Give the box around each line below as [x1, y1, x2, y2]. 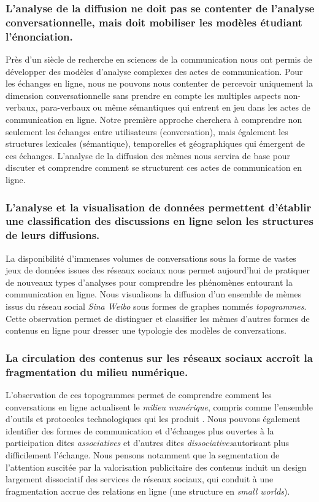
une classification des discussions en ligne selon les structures [6, 213, 313, 229]
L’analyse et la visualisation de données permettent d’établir [6, 199, 312, 214]
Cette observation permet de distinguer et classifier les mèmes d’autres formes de [6, 312, 310, 324]
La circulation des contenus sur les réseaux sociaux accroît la [6, 350, 313, 365]
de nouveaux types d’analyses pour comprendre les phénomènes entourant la [6, 275, 293, 288]
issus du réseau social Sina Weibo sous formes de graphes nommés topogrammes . [6, 300, 307, 313]
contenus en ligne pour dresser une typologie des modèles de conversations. [6, 324, 286, 337]
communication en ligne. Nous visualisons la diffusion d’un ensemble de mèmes [6, 288, 302, 300]
